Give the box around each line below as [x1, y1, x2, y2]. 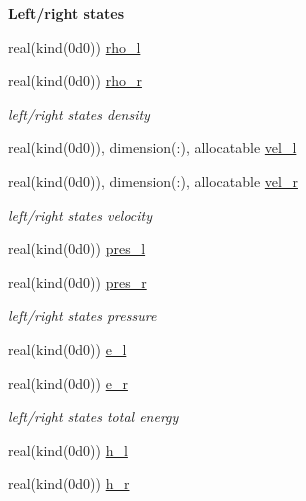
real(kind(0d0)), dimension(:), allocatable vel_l [8, 137, 297, 158]
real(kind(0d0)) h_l [8, 439, 128, 460]
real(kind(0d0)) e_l [8, 338, 127, 359]
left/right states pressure [8, 305, 157, 326]
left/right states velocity [8, 204, 153, 225]
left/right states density [8, 103, 150, 124]
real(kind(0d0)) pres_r [8, 271, 147, 292]
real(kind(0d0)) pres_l [8, 238, 146, 259]
